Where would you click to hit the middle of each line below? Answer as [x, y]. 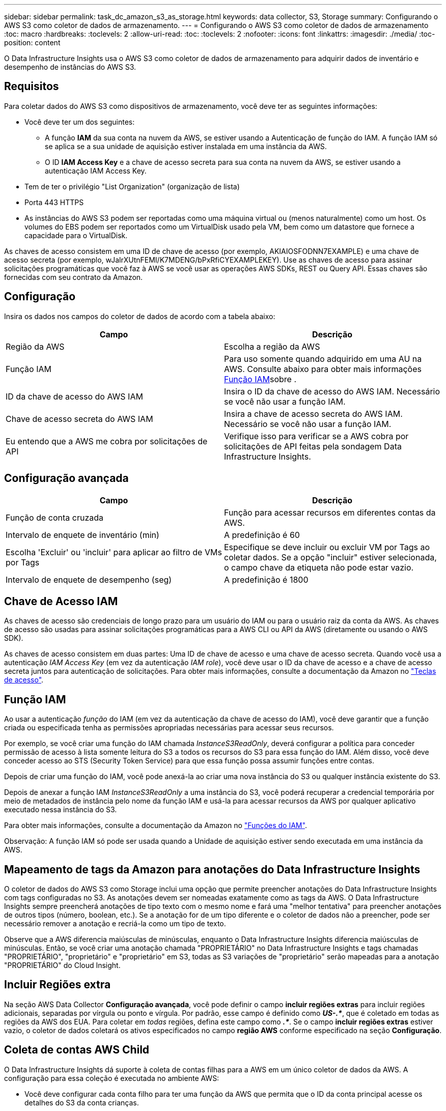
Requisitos [32, 87]
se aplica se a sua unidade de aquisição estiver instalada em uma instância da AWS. [186, 146]
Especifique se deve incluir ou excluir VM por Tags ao [327, 547]
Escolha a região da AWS [272, 346]
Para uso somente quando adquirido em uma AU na [323, 359]
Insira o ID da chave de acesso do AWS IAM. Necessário [332, 391]
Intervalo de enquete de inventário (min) [82, 535]
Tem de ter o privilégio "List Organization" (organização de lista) [132, 186]
